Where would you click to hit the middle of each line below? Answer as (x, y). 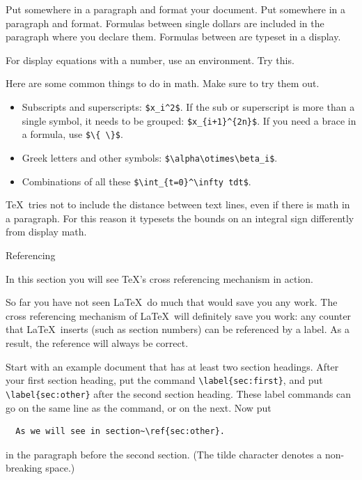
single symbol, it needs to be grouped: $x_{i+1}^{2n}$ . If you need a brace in (189, 120)
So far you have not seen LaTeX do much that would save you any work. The (172, 302)
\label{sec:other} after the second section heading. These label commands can (179, 393)
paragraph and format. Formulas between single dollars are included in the (165, 23)
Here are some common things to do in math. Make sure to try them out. (163, 83)
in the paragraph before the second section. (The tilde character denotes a (164, 454)
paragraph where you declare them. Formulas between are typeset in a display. (173, 37)
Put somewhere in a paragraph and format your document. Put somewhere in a (176, 9)
